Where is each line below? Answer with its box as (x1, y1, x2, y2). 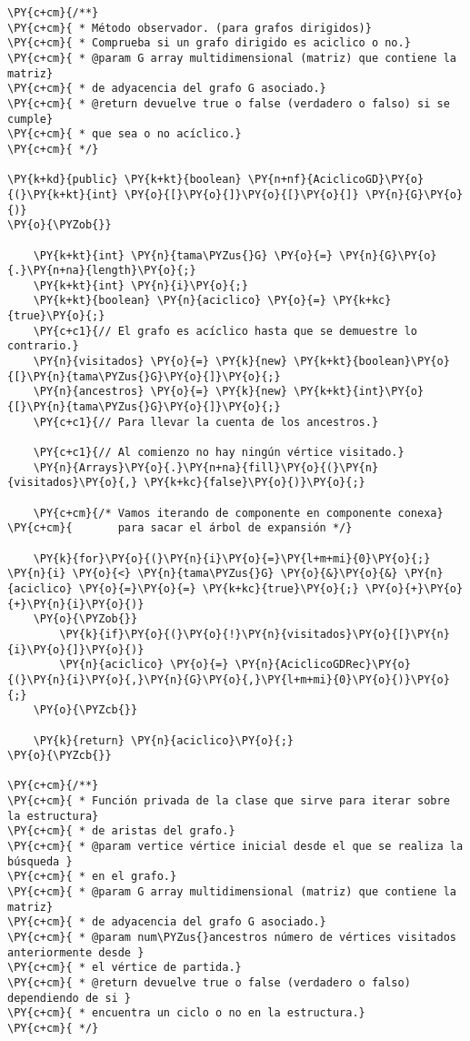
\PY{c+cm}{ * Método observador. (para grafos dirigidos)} (7, 21, 372, 35)
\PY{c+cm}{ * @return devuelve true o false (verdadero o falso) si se (7, 96, 450, 110)
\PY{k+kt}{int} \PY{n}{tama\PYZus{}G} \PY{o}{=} (33, 248, 333, 262)
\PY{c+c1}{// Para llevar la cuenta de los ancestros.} (33, 415, 379, 429)
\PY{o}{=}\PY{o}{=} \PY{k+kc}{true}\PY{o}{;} (78, 581, 359, 595)
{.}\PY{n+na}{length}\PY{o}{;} (7, 264, 196, 278)
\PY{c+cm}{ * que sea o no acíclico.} (7, 127, 242, 141)
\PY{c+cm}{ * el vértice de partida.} (7, 961, 242, 975)
